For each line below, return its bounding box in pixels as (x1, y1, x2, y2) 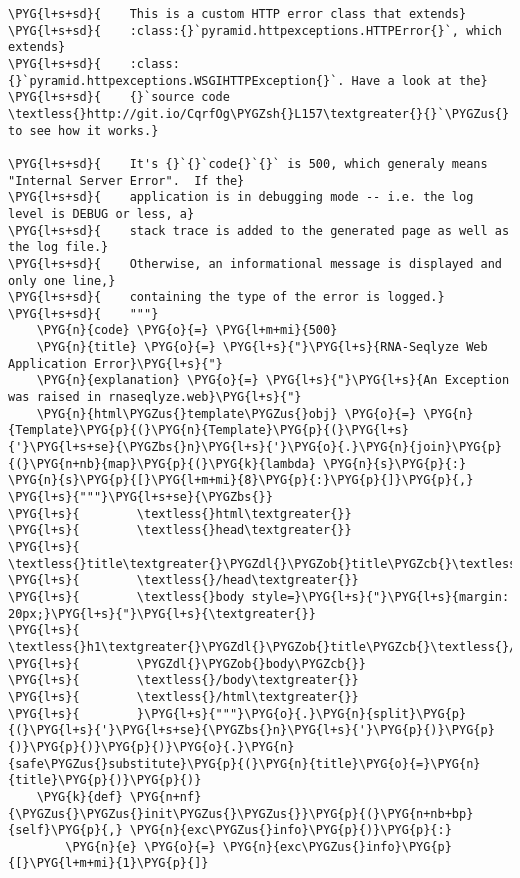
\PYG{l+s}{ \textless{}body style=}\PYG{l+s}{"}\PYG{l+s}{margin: (8, 589, 510, 604)
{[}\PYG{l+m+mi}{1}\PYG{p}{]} (8, 856, 209, 871)
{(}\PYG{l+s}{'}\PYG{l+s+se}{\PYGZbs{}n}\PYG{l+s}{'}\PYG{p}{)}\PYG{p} (8, 723, 495, 738)
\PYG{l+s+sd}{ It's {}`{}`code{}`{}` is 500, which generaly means (8, 156, 488, 171)
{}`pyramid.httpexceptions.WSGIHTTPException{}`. (8, 73, 345, 88)
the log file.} (8, 240, 109, 255)
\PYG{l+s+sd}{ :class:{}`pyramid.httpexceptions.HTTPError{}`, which (8, 23, 502, 38)
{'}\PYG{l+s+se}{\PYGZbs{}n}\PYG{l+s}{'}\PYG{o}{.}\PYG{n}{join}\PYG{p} (8, 440, 502, 455)
